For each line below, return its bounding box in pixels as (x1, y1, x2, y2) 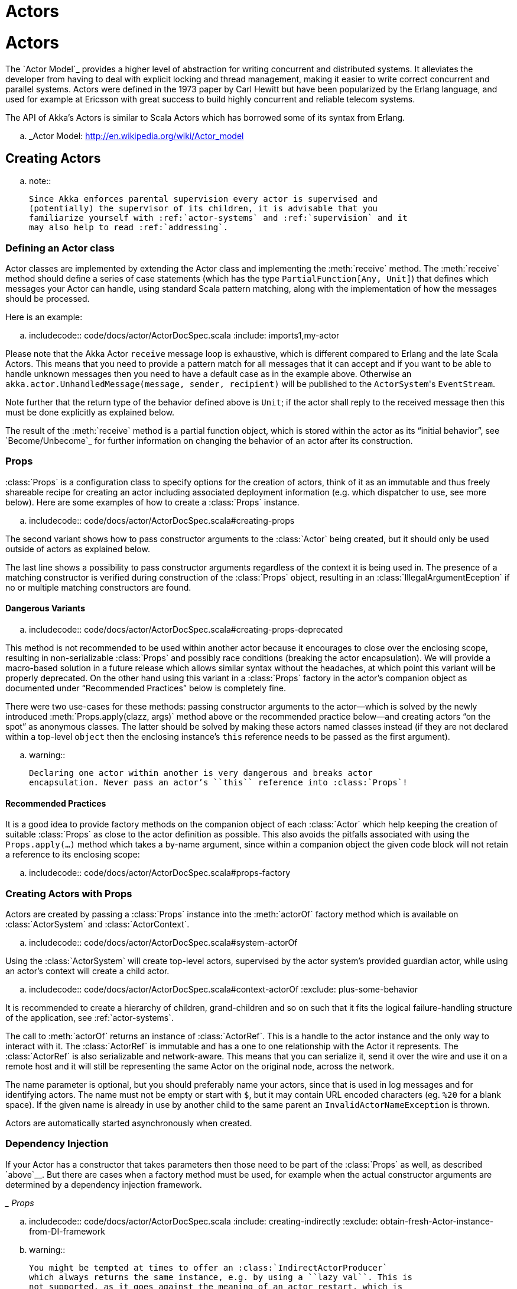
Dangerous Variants (5, 603, 85, 614)
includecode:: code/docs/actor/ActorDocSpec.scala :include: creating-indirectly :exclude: (29, 1216, 378, 1226)
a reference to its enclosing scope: (5, 849, 140, 860)
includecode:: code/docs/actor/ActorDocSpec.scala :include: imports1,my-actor (29, 330, 340, 341)
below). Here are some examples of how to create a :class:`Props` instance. (5, 497, 300, 507)
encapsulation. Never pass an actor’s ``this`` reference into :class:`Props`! (29, 778, 408, 788)
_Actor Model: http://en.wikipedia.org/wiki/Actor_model (29, 130, 244, 141)
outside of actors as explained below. (5, 543, 150, 554)
